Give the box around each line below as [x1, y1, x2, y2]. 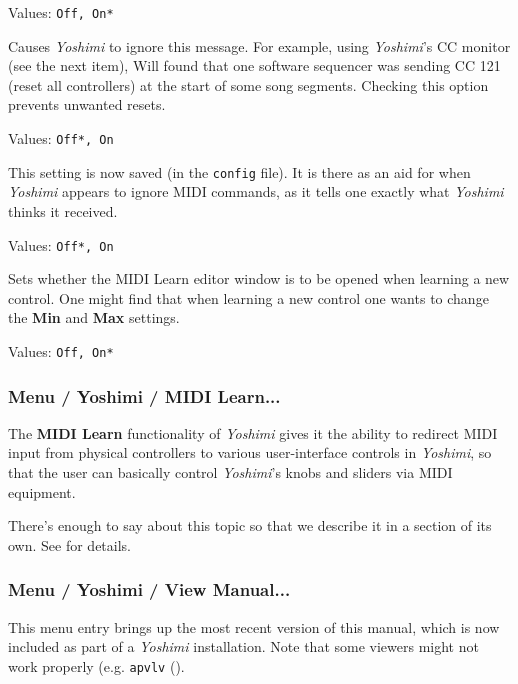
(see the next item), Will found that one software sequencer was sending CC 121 [8, 55, 501, 76]
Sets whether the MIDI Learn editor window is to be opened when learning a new [8, 268, 510, 289]
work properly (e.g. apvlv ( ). [8, 655, 185, 676]
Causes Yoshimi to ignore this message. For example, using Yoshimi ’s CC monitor [8, 35, 511, 56]
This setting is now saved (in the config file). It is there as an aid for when [8, 161, 471, 182]
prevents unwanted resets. [8, 94, 166, 115]
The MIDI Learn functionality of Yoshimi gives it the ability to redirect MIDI [8, 422, 498, 443]
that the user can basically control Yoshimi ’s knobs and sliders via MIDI [8, 462, 453, 483]
